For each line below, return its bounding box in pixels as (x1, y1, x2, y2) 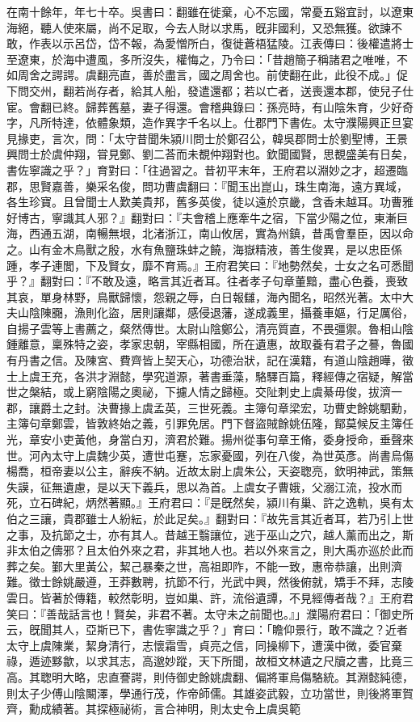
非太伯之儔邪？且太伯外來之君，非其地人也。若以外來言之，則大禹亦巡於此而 (6, 542, 414, 559)
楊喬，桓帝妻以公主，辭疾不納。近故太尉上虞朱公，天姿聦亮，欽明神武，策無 (6, 462, 414, 479)
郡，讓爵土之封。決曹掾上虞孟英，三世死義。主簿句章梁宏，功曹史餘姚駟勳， (6, 399, 414, 416)
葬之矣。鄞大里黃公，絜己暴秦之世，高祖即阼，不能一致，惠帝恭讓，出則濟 (6, 557, 402, 574)
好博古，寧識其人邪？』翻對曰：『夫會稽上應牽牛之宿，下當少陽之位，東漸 (6, 209, 397, 226)
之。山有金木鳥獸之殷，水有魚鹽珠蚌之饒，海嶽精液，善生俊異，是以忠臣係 (6, 240, 402, 257)
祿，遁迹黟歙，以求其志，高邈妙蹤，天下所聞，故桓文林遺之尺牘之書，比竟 (6, 652, 402, 669)
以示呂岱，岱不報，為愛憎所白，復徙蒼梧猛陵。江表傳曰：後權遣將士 (51, 35, 414, 52)
